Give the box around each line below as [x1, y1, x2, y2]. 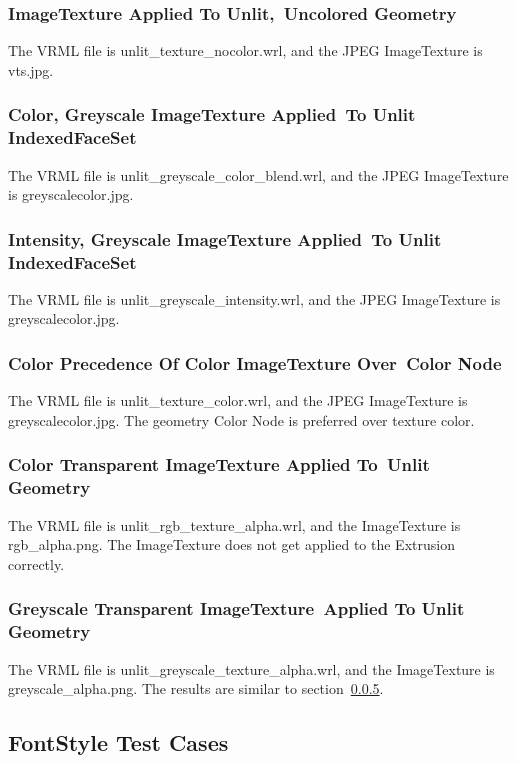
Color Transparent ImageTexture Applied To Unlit [8, 452, 430, 477]
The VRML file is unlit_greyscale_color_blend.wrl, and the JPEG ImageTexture [8, 164, 509, 185]
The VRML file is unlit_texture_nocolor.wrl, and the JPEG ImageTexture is [8, 40, 483, 61]
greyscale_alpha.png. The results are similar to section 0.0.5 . [8, 678, 384, 699]
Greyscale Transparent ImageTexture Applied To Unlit [8, 596, 465, 621]
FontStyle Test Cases [8, 727, 229, 758]
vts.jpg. [8, 59, 54, 80]
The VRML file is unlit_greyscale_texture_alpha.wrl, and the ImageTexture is [8, 658, 495, 679]
